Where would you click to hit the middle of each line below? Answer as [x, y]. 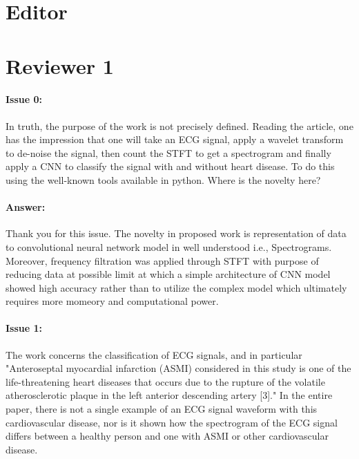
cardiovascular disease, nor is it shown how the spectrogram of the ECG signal [172, 422]
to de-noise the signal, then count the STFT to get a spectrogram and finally [168, 152]
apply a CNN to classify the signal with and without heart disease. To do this [170, 166]
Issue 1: [24, 328]
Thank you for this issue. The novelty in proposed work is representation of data [176, 233]
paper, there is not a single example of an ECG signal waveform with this [162, 409]
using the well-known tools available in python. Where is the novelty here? [163, 179]
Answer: [26, 207]
